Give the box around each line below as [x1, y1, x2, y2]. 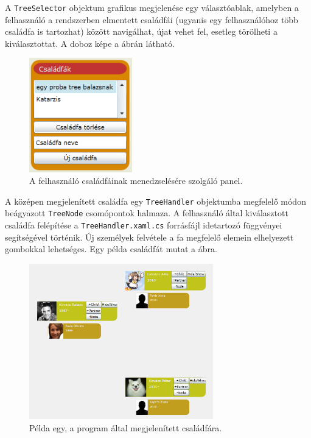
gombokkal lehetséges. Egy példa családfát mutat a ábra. [5, 242, 217, 255]
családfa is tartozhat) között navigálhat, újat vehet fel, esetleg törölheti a [5, 25, 278, 38]
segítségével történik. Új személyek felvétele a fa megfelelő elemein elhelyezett [5, 230, 294, 243]
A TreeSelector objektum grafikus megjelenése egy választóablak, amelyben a [5, 1, 299, 13]
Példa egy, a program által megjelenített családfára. [29, 421, 222, 434]
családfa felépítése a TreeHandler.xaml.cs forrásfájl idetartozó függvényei [5, 219, 282, 231]
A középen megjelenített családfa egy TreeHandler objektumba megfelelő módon [5, 194, 306, 207]
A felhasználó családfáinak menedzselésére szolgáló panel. [29, 174, 243, 187]
